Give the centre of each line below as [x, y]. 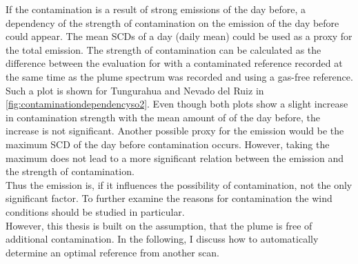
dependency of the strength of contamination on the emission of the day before [172, 22]
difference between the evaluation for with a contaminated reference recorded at [174, 63]
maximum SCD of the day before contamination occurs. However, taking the [168, 144]
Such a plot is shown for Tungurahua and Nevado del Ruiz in [135, 90]
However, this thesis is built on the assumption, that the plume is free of [159, 225]
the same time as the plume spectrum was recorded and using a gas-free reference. [179, 76]
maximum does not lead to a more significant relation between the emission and [175, 158]
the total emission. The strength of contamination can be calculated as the [163, 49]
